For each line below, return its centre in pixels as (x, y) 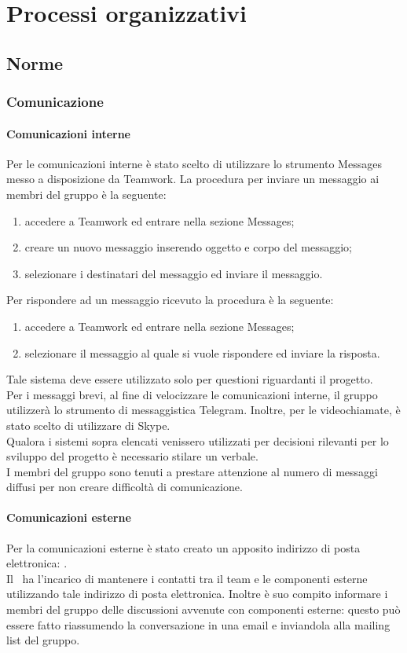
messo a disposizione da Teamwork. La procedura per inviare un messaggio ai (193, 179)
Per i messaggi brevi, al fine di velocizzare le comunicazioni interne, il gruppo (192, 394)
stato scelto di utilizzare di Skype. (88, 425)
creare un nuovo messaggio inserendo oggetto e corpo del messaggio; (189, 247)
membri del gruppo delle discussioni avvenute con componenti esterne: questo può (203, 609)
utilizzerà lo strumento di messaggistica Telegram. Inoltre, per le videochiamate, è (203, 410)
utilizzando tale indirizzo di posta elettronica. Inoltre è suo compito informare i (197, 594)
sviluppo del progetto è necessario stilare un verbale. (132, 456)
